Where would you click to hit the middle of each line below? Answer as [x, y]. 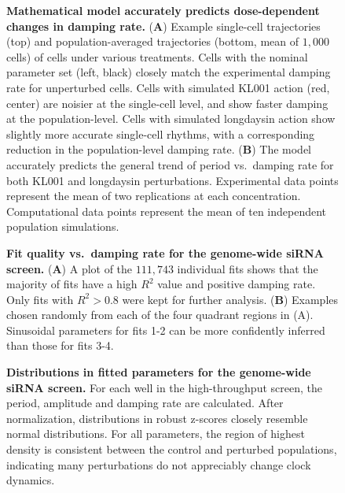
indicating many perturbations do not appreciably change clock [159, 464]
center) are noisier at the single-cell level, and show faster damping [167, 103]
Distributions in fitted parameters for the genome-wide [159, 372]
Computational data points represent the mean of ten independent [167, 211]
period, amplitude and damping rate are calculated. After [145, 403]
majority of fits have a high [72, 284]
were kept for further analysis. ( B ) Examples [230, 299]
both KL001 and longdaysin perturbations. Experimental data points [172, 180]
